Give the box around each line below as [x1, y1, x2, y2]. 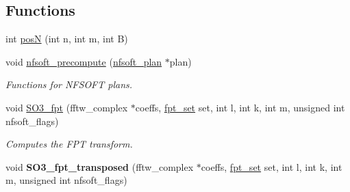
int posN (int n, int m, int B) [5, 31, 128, 46]
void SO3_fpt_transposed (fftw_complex [5, 159, 194, 174]
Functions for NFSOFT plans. [5, 77, 133, 92]
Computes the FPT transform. [5, 137, 133, 151]
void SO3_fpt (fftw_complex [5, 100, 128, 114]
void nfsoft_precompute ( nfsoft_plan [5, 54, 162, 68]
